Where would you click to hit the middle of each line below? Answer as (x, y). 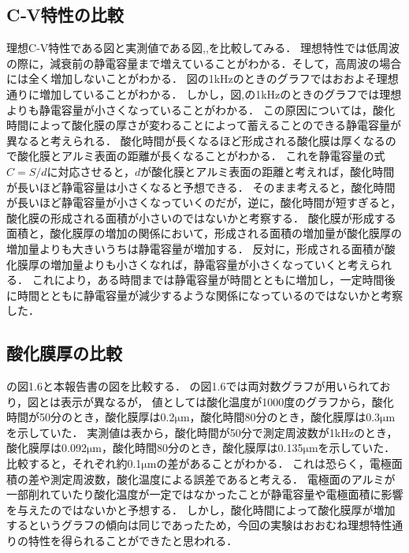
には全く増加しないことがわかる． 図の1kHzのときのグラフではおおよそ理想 (203, 78)
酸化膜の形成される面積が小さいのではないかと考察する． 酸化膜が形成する (201, 217)
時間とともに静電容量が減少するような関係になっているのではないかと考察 (210, 295)
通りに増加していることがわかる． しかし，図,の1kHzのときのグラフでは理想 (204, 93)
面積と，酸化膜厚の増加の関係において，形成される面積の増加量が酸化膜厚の (204, 233)
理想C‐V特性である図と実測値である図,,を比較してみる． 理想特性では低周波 (203, 48)
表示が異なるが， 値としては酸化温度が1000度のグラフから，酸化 (227, 401)
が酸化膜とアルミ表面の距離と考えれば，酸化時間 (268, 171)
